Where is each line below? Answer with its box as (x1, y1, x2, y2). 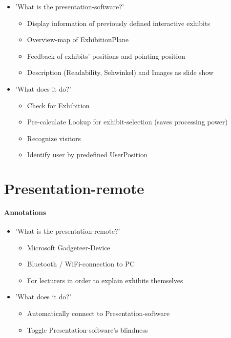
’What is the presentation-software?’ (15, 1, 124, 11)
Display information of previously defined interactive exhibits (27, 18, 210, 28)
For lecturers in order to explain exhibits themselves (27, 275, 183, 285)
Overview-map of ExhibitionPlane (27, 34, 129, 45)
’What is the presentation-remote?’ (15, 226, 120, 236)
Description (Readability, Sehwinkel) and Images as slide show (27, 67, 214, 77)
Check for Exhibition (27, 100, 90, 110)
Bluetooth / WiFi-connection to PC (27, 259, 135, 269)
